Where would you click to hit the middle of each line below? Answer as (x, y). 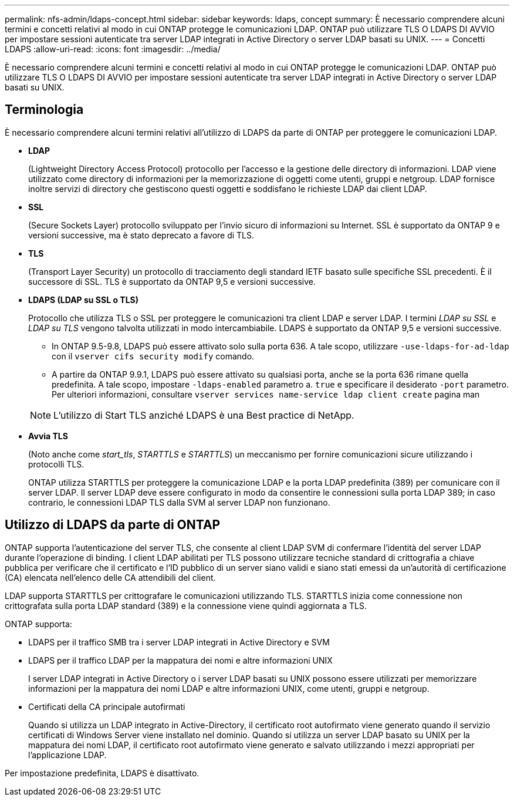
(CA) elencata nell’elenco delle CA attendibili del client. (110, 577)
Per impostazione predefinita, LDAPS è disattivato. (102, 773)
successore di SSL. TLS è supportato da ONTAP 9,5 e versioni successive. (172, 281)
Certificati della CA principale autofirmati (107, 706)
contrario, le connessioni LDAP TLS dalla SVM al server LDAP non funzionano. (179, 502)
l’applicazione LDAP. (67, 755)
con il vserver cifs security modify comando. (153, 356)
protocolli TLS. (56, 464)
